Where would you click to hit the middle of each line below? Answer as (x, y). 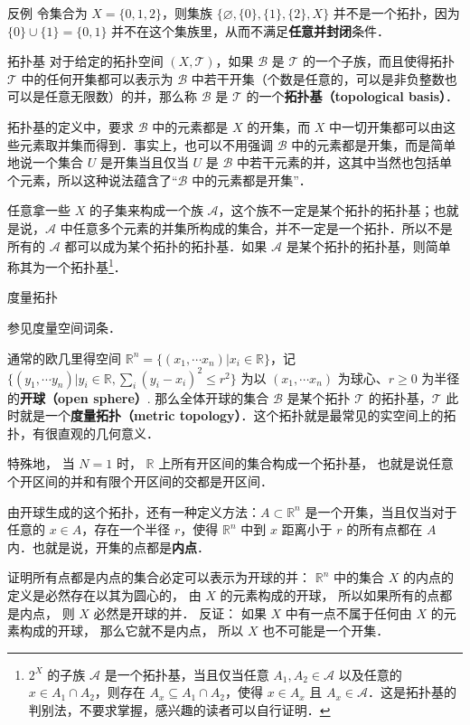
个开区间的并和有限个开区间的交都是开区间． (140, 481)
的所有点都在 (385, 529)
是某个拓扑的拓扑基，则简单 (368, 245)
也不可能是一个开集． (326, 631)
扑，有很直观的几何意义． (83, 433)
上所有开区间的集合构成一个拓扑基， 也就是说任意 (306, 463)
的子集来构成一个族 (146, 210)
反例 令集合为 (47, 13)
